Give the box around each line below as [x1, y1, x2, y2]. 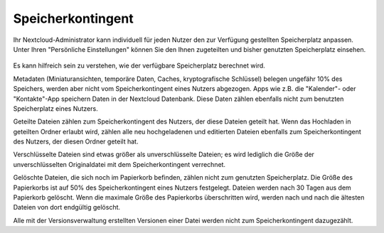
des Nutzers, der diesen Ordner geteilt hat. [13, 137, 139, 146]
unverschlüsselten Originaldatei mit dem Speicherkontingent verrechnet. [13, 160, 226, 168]
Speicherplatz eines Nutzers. [13, 104, 99, 113]
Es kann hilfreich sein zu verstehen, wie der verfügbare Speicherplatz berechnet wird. [13, 61, 266, 70]
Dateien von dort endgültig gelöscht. [13, 203, 121, 212]
